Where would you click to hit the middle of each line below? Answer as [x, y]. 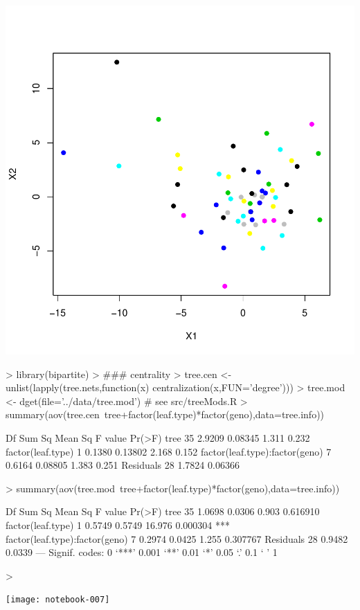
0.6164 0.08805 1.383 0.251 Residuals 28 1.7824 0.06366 [123, 465]
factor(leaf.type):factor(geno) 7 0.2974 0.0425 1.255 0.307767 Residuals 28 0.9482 [177, 538]
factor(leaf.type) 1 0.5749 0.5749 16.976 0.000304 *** [118, 524]
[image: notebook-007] [58, 600]
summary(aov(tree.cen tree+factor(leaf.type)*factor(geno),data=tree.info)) [165, 414]
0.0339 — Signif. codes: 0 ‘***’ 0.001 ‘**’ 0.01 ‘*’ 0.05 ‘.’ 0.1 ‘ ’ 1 [142, 552]
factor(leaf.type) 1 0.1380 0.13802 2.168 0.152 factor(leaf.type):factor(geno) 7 [169, 451]
